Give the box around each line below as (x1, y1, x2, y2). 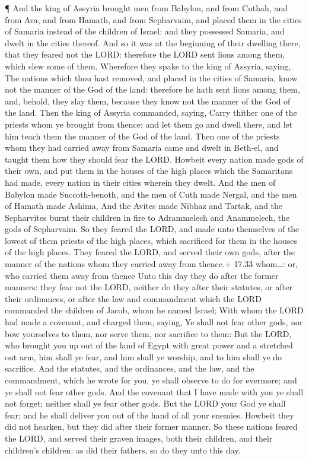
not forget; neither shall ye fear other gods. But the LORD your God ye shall (5, 397, 286, 410)
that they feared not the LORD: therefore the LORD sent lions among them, (5, 48, 285, 61)
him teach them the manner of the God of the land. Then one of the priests (5, 129, 280, 142)
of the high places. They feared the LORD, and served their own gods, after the (5, 246, 295, 258)
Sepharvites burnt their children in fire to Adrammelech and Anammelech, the (5, 211, 290, 223)
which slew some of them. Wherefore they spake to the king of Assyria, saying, (5, 59, 291, 72)
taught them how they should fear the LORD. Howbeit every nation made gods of (5, 153, 304, 165)
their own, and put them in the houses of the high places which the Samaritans (5, 164, 293, 177)
